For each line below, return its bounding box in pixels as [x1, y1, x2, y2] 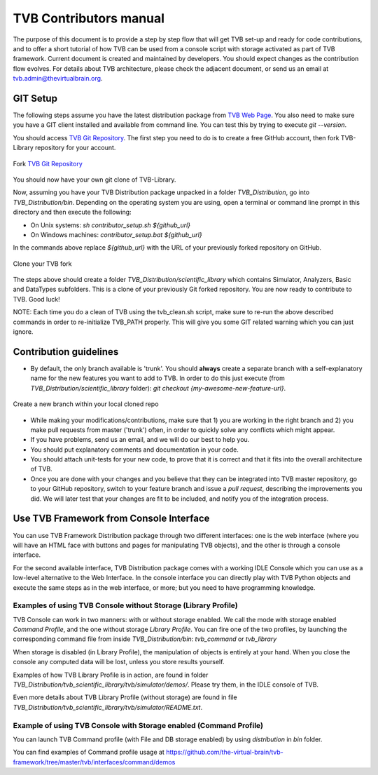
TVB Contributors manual [13, 11, 164, 26]
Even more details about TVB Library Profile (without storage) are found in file [13, 693, 237, 701]
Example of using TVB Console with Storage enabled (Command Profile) [13, 720, 264, 730]
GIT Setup [13, 92, 57, 105]
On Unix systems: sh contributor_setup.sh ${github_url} [30, 221, 191, 229]
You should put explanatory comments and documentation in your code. [30, 445, 239, 454]
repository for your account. [35, 144, 116, 152]
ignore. [13, 328, 34, 336]
